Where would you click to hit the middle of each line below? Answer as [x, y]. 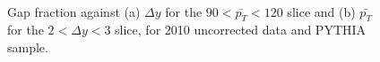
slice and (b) [321, 11]
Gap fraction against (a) [74, 11]
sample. [28, 46]
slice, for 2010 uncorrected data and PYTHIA [241, 30]
